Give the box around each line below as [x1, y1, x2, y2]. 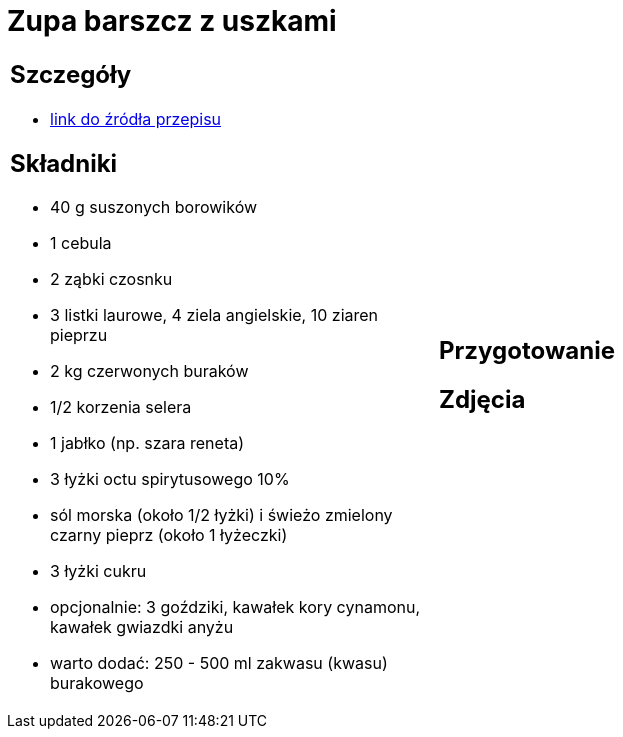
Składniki [10, 148, 118, 178]
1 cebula [50, 233, 112, 254]
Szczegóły [10, 59, 132, 89]
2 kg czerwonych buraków [50, 361, 249, 382]
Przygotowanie [439, 335, 615, 365]
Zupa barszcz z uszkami [7, 4, 337, 38]
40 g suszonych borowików [50, 197, 258, 218]
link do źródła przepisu [50, 108, 222, 129]
